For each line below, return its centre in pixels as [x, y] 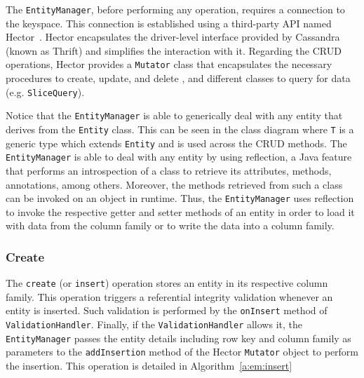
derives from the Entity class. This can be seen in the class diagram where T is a [180, 129]
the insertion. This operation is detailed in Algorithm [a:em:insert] [149, 366]
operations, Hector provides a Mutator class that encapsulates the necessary [169, 64]
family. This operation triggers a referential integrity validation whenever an [169, 296]
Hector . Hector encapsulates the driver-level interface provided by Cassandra [173, 37]
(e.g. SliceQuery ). [45, 92]
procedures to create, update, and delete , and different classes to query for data [178, 78]
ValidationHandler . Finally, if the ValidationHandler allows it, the [154, 324]
